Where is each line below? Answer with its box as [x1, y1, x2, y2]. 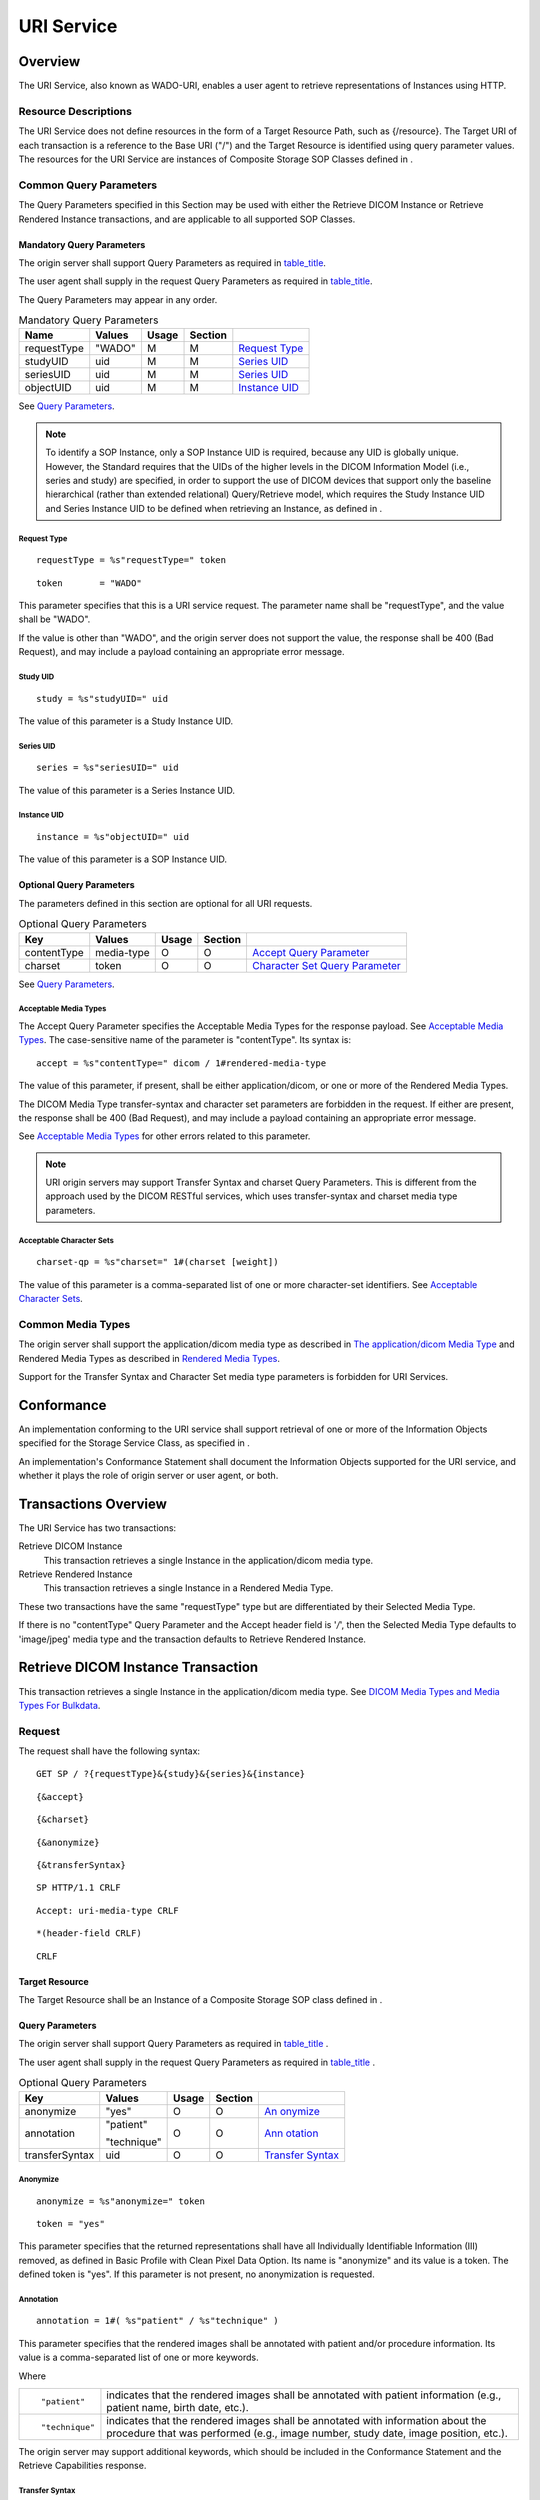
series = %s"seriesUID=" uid [36, 762, 179, 774]
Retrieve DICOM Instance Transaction [18, 1659, 259, 1676]
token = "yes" [36, 2218, 105, 2229]
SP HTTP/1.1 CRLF [36, 1882, 121, 1894]
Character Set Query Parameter [251, 958, 402, 972]
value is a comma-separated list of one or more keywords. [18, 2351, 259, 2364]
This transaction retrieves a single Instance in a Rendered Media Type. [43, 1582, 334, 1594]
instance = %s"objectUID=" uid [36, 831, 190, 843]
